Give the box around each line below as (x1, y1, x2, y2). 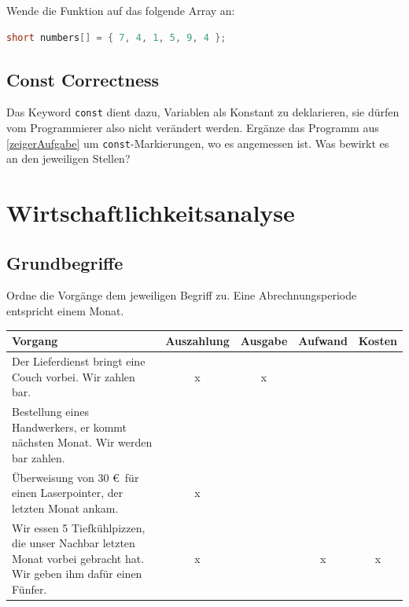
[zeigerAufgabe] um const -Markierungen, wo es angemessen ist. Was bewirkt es (6, 134, 389, 151)
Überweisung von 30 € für (12, 469, 139, 485)
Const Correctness (6, 67, 160, 91)
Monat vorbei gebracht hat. (12, 550, 145, 566)
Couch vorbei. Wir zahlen (12, 368, 135, 384)
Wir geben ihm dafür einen (12, 565, 142, 582)
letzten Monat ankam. (12, 499, 119, 516)
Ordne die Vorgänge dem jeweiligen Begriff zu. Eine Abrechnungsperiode (6, 287, 357, 303)
